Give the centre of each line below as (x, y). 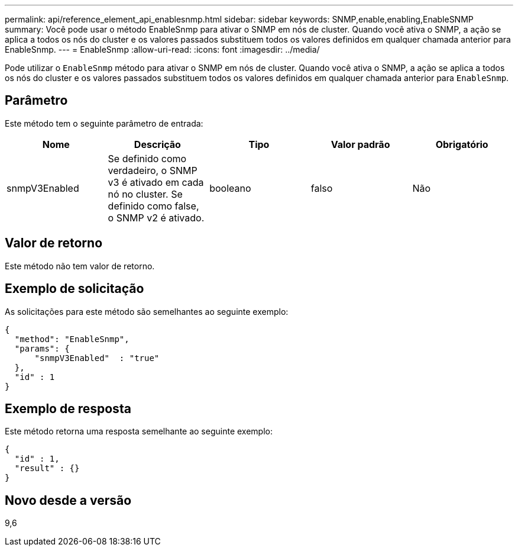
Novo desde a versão (68, 500)
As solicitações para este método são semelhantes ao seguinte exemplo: (147, 311)
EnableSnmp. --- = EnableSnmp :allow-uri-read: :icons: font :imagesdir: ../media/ (162, 49)
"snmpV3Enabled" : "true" (97, 358)
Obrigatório (462, 144)
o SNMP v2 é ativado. (156, 217)
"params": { (42, 348)
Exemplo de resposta (68, 408)
